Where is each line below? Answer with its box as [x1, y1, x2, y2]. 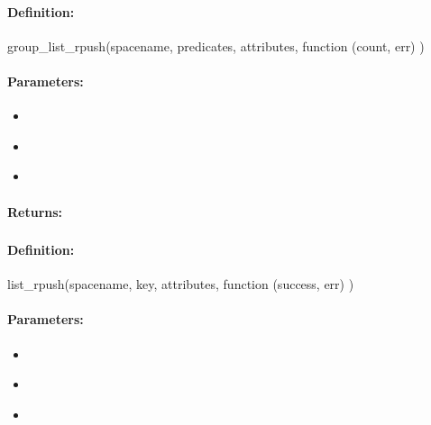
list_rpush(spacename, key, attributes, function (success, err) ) [7, 275, 354, 294]
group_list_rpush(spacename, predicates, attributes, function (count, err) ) [7, 36, 425, 55]
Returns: [7, 202, 63, 221]
